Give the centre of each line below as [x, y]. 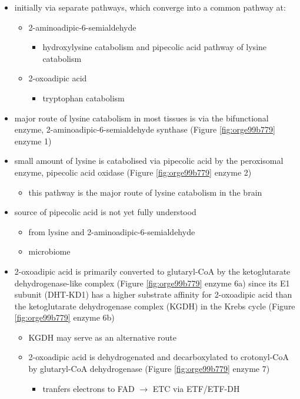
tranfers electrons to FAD [89, 388]
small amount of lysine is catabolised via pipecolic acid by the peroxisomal [149, 161]
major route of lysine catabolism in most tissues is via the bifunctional [141, 118]
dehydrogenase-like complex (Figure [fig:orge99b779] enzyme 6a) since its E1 [152, 283]
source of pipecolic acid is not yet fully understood [105, 212]
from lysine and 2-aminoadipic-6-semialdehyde [112, 231]
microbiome [49, 251]
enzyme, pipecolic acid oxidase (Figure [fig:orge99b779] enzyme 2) [133, 172]
